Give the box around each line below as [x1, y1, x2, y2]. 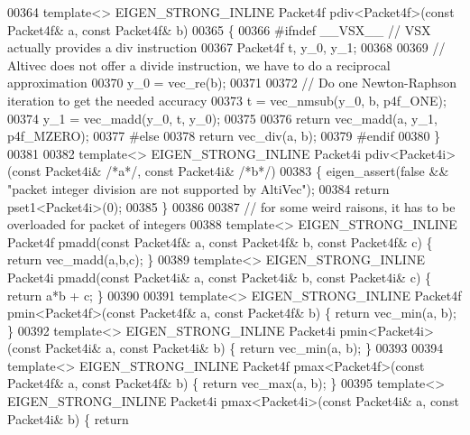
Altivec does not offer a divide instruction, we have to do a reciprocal [7, 55, 391, 74]
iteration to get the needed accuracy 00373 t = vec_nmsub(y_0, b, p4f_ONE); [7, 90, 447, 109]
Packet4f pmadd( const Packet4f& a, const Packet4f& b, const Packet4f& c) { [7, 232, 433, 251]
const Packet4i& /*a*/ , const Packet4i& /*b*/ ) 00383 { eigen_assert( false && [12, 162, 449, 180]
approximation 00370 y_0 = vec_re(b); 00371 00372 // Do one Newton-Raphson [7, 73, 456, 92]
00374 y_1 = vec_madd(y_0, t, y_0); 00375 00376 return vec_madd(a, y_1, [7, 108, 438, 127]
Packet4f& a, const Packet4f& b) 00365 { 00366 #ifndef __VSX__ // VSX [7, 20, 431, 39]
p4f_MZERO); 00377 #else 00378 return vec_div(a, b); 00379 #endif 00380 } [7, 126, 441, 145]
